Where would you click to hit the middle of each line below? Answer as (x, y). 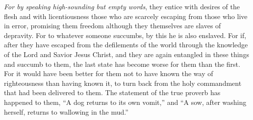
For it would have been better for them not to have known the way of (109, 73)
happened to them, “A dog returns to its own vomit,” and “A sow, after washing (125, 102)
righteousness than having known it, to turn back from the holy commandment (123, 83)
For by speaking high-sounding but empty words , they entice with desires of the (122, 6)
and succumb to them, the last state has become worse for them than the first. (122, 64)
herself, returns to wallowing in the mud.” (66, 111)
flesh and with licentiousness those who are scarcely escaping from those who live (126, 16)
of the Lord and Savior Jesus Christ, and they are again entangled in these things (126, 54)
